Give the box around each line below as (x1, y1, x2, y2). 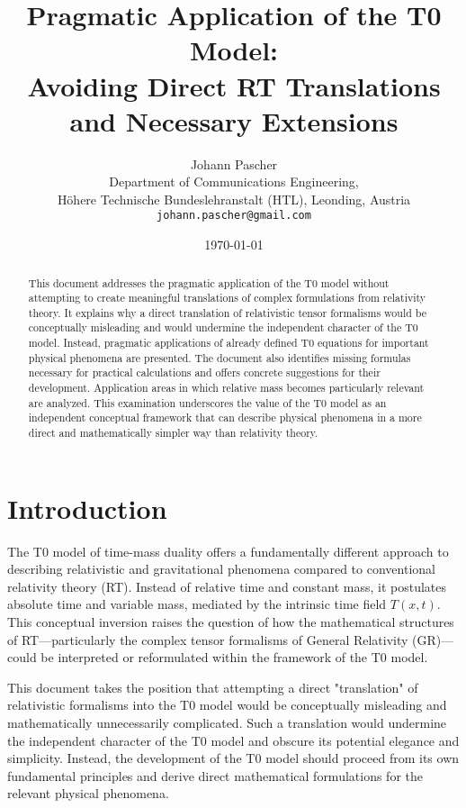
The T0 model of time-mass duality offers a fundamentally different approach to (7, 541, 449, 560)
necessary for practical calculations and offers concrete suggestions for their (28, 365, 381, 380)
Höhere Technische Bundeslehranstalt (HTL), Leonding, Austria (57, 189, 411, 208)
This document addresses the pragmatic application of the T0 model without (28, 275, 390, 290)
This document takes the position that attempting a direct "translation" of (7, 677, 418, 696)
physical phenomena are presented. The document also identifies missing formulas (28, 350, 411, 365)
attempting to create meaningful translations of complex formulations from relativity (28, 290, 426, 305)
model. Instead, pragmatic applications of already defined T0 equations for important (28, 335, 429, 350)
